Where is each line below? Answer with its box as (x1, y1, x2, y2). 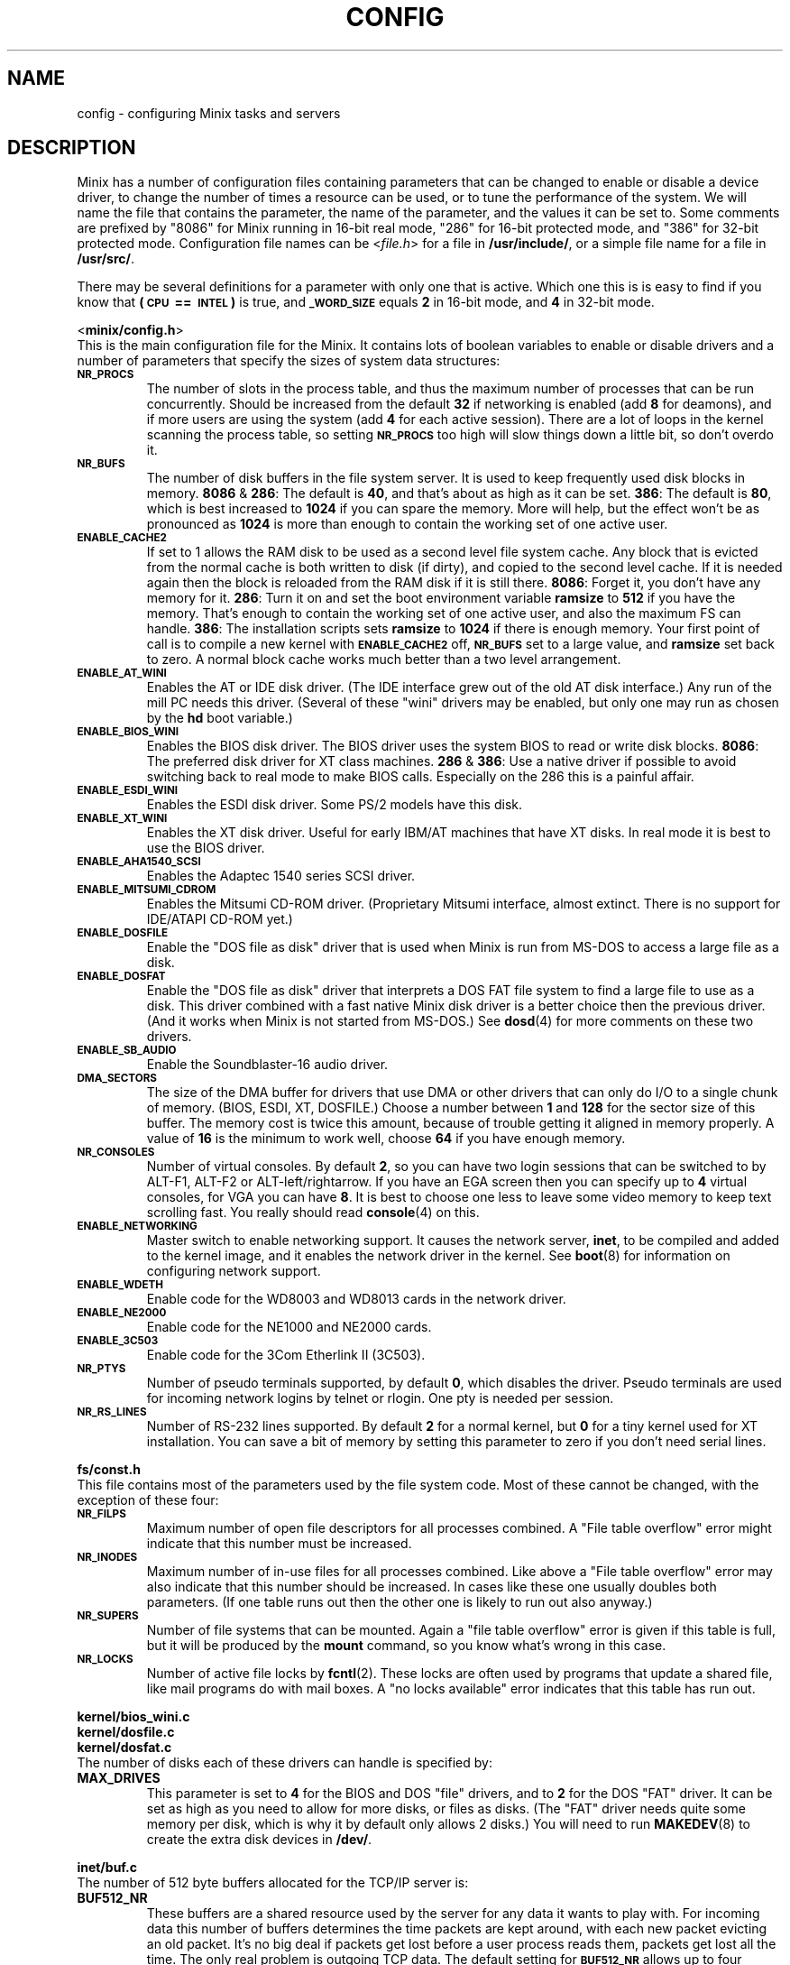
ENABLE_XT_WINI (77, 812, 168, 826)
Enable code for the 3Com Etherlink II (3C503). (146, 1347, 426, 1363)
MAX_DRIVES (77, 1770, 161, 1786)
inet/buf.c (77, 1859, 138, 1876)
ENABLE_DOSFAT (77, 970, 166, 983)
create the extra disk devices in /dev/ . (146, 1831, 372, 1848)
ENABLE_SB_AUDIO (77, 1044, 177, 1057)
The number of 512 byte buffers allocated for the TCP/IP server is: (77, 1875, 469, 1891)
